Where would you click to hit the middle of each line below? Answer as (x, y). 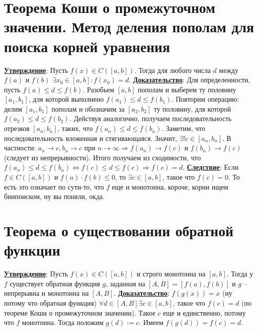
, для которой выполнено (66, 99)
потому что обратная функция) (50, 302)
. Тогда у (240, 274)
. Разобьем (98, 89)
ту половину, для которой (192, 108)
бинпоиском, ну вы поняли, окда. (54, 196)
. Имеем (151, 322)
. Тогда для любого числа (172, 70)
